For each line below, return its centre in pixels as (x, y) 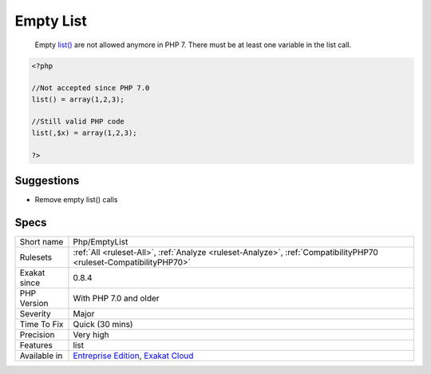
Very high (91, 335)
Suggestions (47, 181)
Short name (42, 242)
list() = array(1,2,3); (78, 99)
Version (34, 304)
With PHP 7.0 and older (116, 298)
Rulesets (36, 257)
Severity (35, 314)
